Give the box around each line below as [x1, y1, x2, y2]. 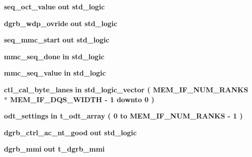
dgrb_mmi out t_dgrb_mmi [4, 144, 105, 154]
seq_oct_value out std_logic [4, 1, 105, 11]
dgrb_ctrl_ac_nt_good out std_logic [4, 127, 137, 137]
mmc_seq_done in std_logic [4, 51, 105, 61]
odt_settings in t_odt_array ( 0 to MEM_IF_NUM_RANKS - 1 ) [4, 111, 243, 121]
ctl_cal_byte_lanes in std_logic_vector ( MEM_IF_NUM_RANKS [4, 84, 249, 94]
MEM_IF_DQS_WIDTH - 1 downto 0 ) [10, 94, 155, 104]
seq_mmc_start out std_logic [4, 35, 110, 45]
